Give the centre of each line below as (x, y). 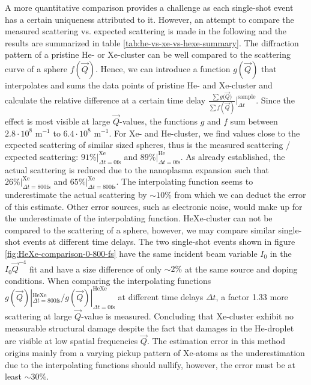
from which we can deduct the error (240, 194)
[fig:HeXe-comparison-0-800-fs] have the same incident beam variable (131, 253)
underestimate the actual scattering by (76, 194)
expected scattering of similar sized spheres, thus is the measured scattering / (148, 145)
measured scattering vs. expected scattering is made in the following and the (146, 31)
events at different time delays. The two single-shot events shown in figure (159, 242)
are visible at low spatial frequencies (71, 341)
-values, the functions (159, 121)
